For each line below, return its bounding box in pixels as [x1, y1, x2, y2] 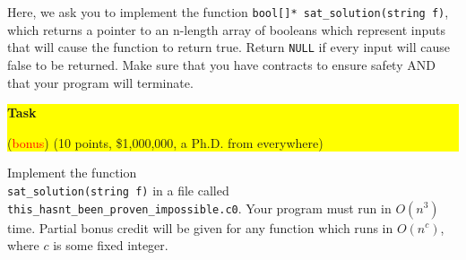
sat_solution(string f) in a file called [7, 180, 229, 199]
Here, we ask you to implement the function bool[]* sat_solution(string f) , [7, 3, 449, 21]
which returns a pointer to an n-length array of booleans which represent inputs [7, 20, 446, 39]
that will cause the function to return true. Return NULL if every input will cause [7, 38, 450, 56]
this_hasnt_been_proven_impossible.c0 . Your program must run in [7, 198, 392, 217]
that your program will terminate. [7, 73, 194, 91]
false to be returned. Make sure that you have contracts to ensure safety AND [7, 55, 436, 74]
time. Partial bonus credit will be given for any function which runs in [7, 218, 393, 237]
